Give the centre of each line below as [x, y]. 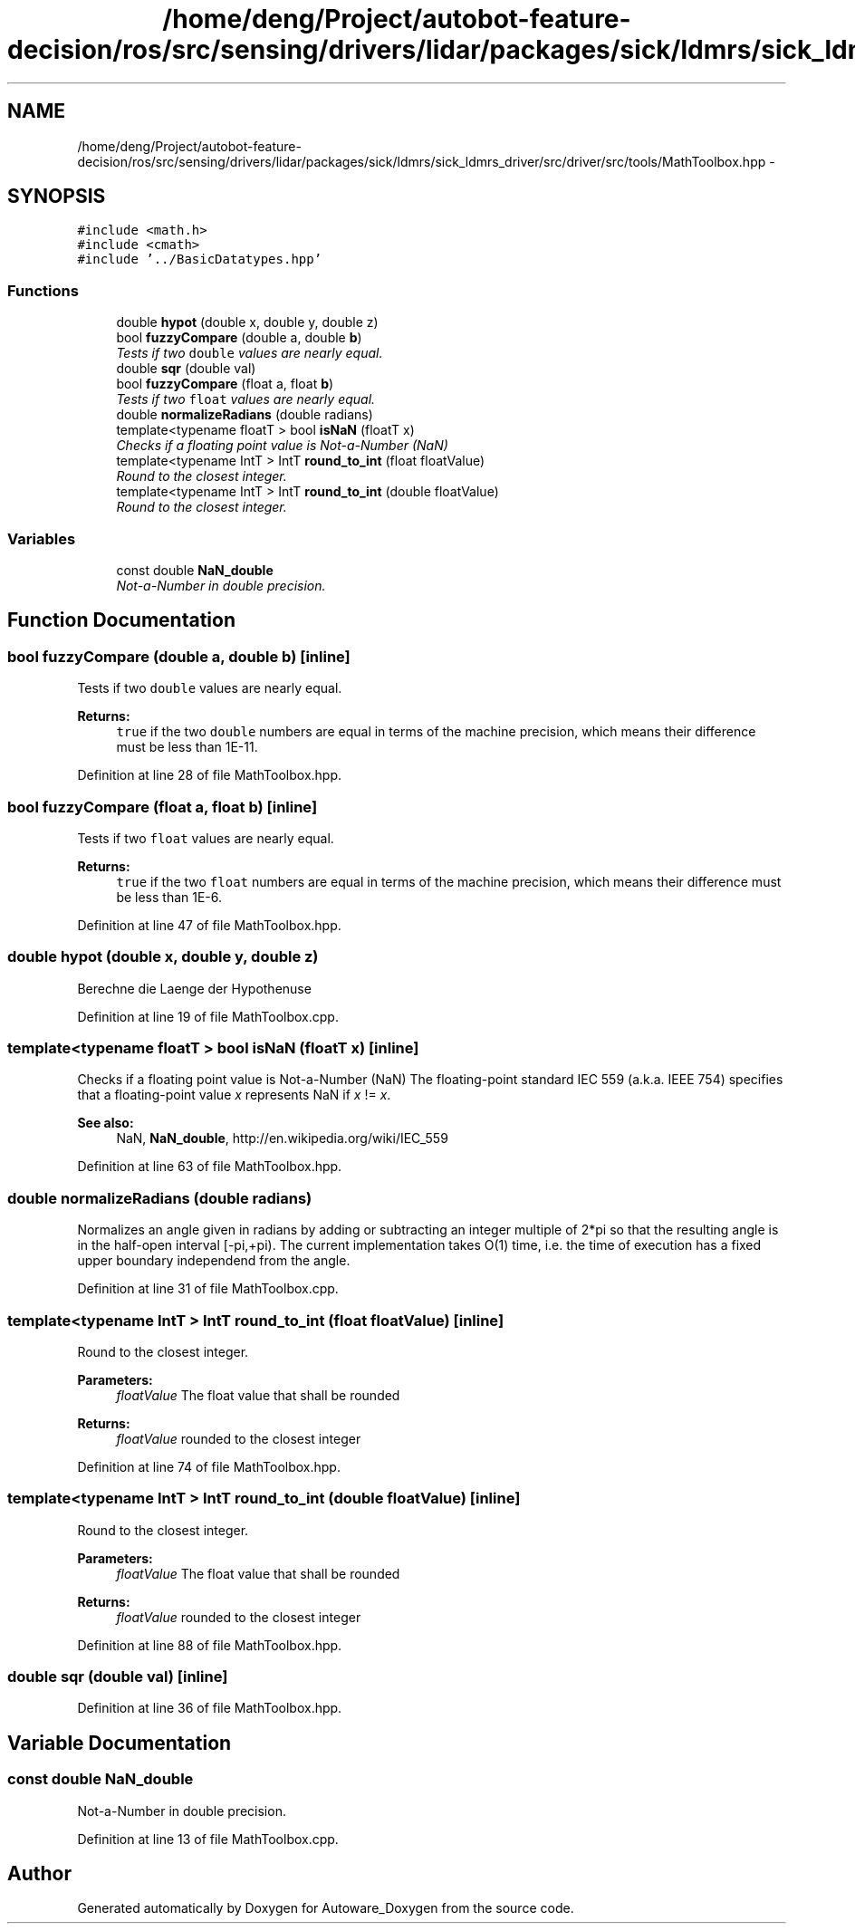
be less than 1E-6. [169, 897]
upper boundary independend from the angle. [214, 1261]
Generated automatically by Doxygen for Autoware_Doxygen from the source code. [326, 1908]
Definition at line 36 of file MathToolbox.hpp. [210, 1708]
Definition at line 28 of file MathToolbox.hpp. [210, 775]
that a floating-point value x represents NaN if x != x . [234, 1095]
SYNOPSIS [57, 197]
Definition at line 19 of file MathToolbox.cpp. [208, 1016]
